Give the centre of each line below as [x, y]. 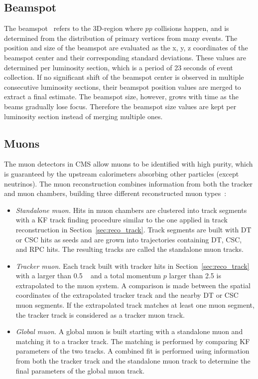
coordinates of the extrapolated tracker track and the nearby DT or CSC [127, 295]
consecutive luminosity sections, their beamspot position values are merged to [123, 87]
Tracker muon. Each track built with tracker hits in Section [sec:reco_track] [132, 266]
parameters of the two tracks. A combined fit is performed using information [132, 351]
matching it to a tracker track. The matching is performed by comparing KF [133, 341]
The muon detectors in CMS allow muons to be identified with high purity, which [129, 164]
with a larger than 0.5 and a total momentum [88, 276]
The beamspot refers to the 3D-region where [73, 28]
